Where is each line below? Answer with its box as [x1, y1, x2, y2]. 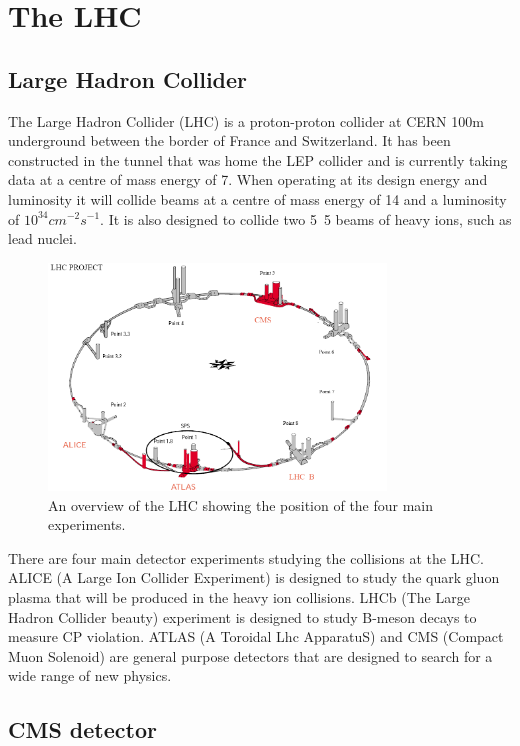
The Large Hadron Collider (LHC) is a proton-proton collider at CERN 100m [8, 110, 484, 131]
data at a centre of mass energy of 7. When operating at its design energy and [8, 169, 488, 190]
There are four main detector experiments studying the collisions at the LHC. [8, 547, 484, 568]
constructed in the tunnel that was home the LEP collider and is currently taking [8, 149, 508, 170]
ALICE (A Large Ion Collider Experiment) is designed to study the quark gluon [8, 567, 500, 588]
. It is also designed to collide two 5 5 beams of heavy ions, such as [100, 208, 512, 229]
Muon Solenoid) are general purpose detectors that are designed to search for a [8, 645, 493, 666]
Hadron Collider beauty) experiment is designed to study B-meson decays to [8, 606, 477, 627]
